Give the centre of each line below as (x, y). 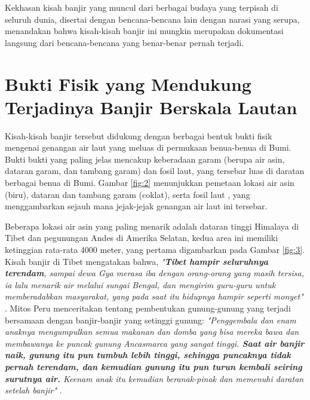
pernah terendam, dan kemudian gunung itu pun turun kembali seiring (154, 366)
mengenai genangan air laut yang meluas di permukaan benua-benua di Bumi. (148, 147)
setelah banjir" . (33, 390)
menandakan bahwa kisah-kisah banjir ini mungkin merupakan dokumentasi (144, 31)
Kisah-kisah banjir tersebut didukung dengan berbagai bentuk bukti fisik (139, 135)
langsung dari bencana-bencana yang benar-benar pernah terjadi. (125, 42)
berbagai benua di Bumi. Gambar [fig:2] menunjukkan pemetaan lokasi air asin (150, 183)
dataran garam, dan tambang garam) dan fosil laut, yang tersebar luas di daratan (155, 171)
